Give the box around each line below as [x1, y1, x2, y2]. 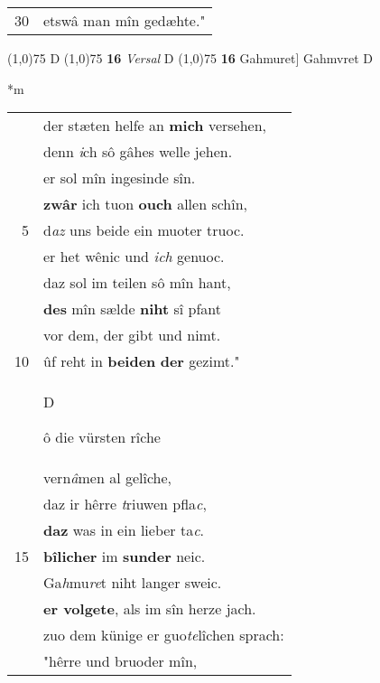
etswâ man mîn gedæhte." [43, 10, 206, 31]
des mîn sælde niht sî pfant [43, 298, 221, 320]
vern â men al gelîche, [43, 467, 172, 489]
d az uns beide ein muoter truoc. [43, 220, 245, 241]
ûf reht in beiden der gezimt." [43, 351, 240, 372]
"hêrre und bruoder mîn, [43, 650, 198, 672]
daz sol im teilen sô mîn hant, [43, 272, 231, 294]
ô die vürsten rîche [43, 426, 161, 448]
